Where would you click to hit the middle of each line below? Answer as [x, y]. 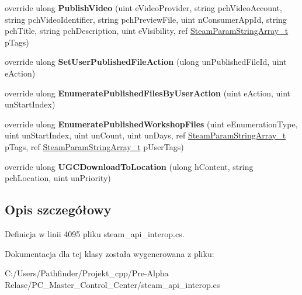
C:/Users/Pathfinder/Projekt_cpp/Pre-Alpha [87, 273]
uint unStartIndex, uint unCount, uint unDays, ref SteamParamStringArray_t [145, 135]
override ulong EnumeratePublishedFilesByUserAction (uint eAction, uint [147, 93]
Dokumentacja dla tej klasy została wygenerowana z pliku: [110, 253]
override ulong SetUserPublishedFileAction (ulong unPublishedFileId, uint [146, 62]
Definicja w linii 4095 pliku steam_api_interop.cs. [95, 233]
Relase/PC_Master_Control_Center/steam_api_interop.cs [112, 284]
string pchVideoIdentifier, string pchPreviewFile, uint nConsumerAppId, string [146, 19]
